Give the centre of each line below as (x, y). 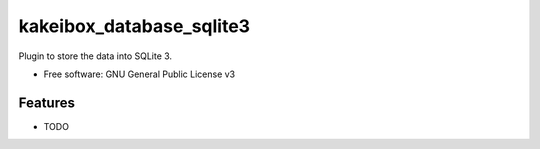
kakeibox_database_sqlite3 (134, 26)
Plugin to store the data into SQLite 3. (95, 56)
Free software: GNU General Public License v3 (139, 74)
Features (46, 102)
